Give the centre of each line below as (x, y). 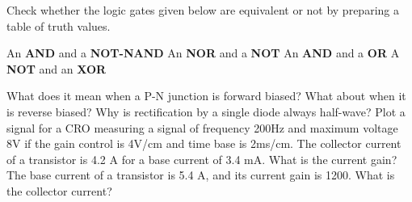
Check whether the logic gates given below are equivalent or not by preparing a (203, 10)
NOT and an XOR (57, 68)
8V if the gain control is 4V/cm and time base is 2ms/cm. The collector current (204, 143)
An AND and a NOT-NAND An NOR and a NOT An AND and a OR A (203, 53)
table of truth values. (59, 25)
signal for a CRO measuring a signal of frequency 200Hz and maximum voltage (202, 127)
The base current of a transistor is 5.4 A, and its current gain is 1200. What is (201, 175)
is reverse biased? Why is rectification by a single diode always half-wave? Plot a (206, 111)
